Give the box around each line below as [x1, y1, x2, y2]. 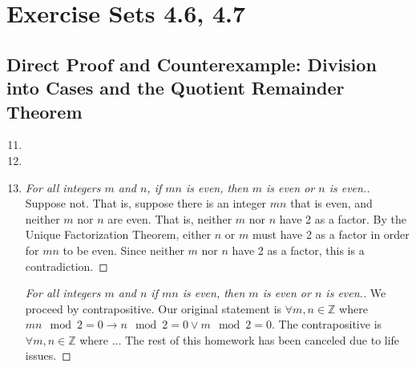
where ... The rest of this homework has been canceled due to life [79, 331, 400, 348]
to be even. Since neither [63, 241, 184, 258]
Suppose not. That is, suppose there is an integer [25, 195, 267, 212]
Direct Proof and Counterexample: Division [6, 51, 377, 76]
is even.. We [325, 284, 386, 301]
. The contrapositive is [271, 316, 382, 333]
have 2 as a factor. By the [279, 210, 407, 227]
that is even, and [290, 195, 373, 212]
